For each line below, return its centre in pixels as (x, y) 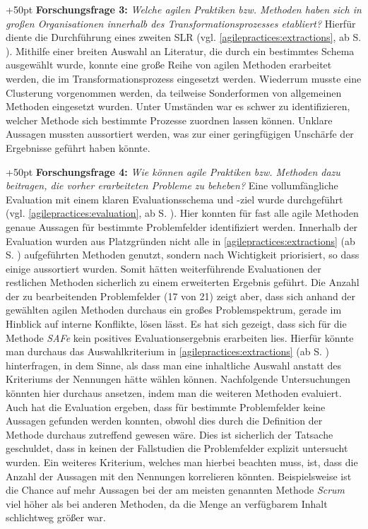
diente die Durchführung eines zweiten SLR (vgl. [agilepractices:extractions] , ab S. (184, 37)
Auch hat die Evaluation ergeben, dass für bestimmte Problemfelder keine (166, 406)
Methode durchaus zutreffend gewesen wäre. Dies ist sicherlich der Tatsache (170, 434)
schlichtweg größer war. (56, 517)
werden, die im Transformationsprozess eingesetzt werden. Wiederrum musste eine (184, 78)
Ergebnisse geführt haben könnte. (78, 147)
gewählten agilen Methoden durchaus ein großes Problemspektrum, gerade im (174, 310)
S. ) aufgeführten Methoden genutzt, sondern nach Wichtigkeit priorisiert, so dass (183, 255)
